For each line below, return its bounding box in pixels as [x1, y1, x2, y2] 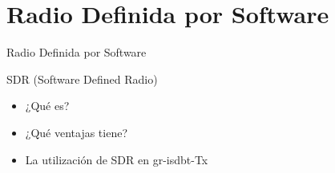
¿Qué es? [25, 97, 70, 114]
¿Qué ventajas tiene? [25, 124, 128, 140]
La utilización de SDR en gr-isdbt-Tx [25, 151, 208, 167]
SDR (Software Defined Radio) [6, 70, 158, 87]
